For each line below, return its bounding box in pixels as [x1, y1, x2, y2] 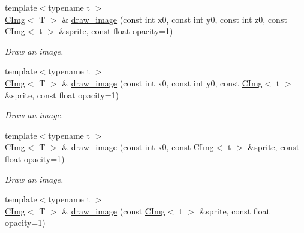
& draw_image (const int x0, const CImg [62, 141, 214, 153]
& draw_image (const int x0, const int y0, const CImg [62, 76, 263, 89]
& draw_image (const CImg [62, 204, 165, 217]
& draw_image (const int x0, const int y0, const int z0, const [62, 13, 287, 25]
